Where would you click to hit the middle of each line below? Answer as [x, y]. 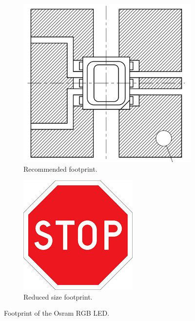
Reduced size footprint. [58, 296]
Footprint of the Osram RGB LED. [57, 313]
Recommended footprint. [60, 169]
